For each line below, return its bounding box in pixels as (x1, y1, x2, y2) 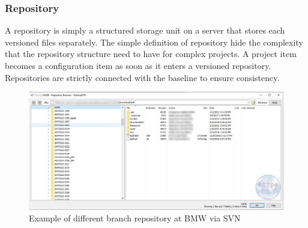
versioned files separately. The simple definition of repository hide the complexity (5, 35, 303, 48)
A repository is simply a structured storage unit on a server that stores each (5, 24, 285, 37)
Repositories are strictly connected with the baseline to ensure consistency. (5, 71, 280, 83)
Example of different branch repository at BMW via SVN (29, 212, 241, 224)
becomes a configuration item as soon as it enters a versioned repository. (5, 59, 271, 71)
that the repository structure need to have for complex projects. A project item (5, 47, 297, 60)
